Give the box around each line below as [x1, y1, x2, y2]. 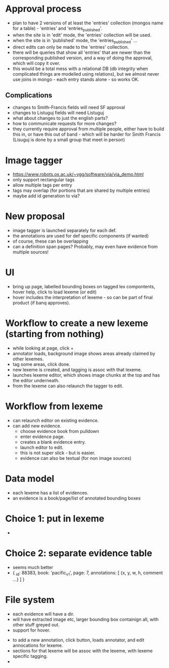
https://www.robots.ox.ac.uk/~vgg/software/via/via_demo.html [12, 171, 144, 178]
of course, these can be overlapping [12, 238, 89, 244]
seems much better [12, 564, 54, 570]
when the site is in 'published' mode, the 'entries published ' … [12, 37, 138, 45]
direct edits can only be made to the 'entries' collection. [12, 44, 129, 50]
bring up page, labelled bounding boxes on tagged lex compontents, [12, 284, 155, 290]
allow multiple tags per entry [12, 182, 72, 188]
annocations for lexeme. [12, 642, 63, 648]
